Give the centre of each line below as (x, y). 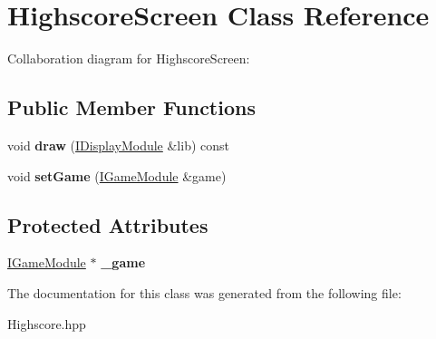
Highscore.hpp (47, 323)
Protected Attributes (108, 224)
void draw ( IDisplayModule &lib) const (119, 145)
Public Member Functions (131, 107)
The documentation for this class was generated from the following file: (204, 292)
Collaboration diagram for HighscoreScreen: (129, 58)
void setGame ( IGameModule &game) (117, 175)
